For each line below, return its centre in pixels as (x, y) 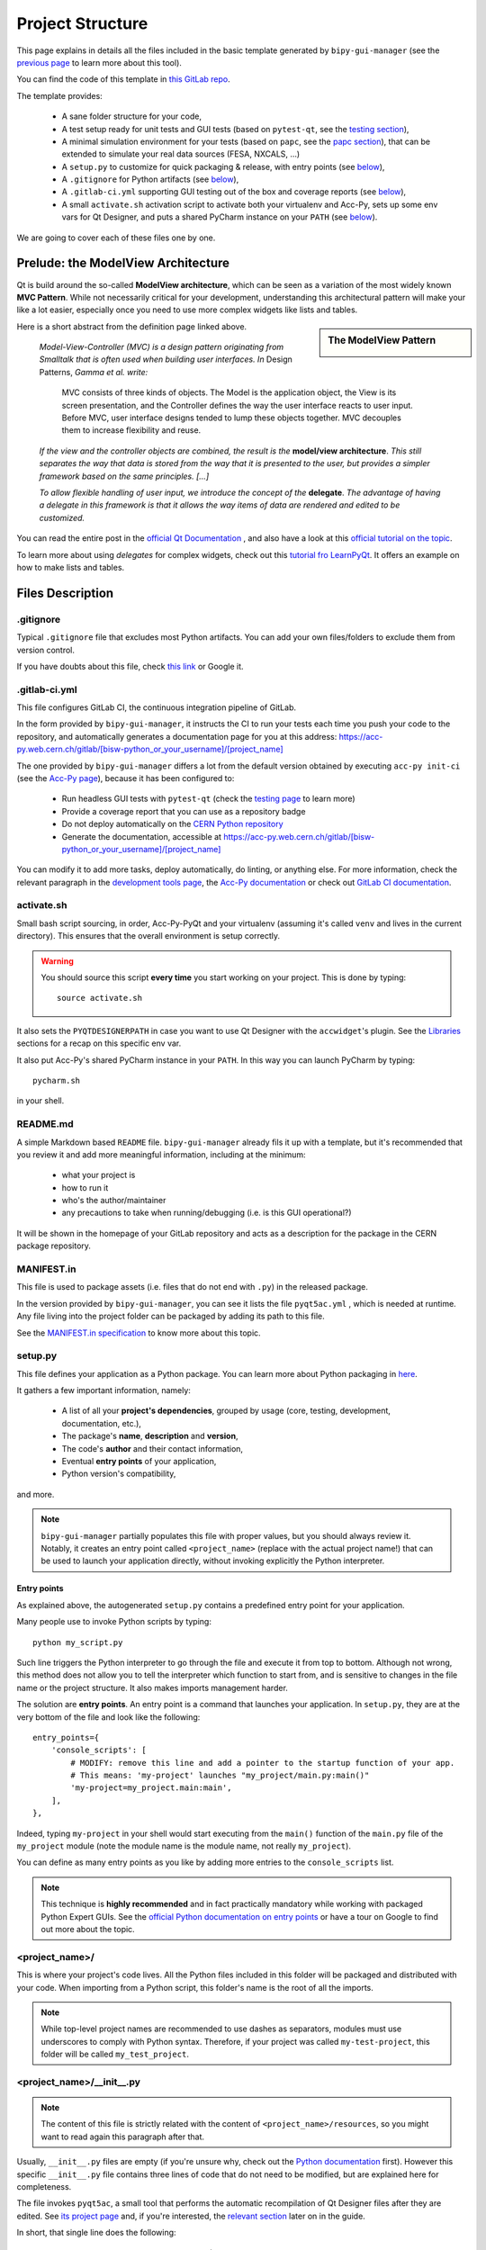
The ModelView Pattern (382, 340)
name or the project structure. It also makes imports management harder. (152, 1687)
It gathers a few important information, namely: (103, 1390)
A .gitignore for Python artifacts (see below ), (150, 179)
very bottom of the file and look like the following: (108, 1717)
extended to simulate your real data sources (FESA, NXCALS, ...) (181, 154)
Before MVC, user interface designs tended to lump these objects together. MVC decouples (232, 418)
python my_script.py (78, 1642)
